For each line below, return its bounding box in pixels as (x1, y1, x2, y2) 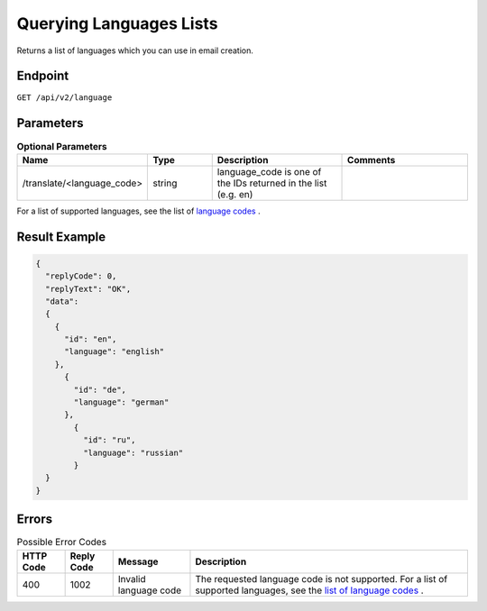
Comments (347, 153, 396, 166)
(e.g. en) (216, 187, 253, 200)
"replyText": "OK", (45, 284, 132, 294)
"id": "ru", (82, 435, 136, 445)
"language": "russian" (82, 447, 184, 458)
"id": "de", (73, 384, 126, 395)
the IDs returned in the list (216, 177, 327, 189)
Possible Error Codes (16, 536, 107, 549)
